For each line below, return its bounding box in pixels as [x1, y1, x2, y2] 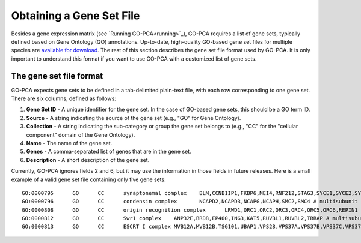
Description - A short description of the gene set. [26, 156, 150, 163]
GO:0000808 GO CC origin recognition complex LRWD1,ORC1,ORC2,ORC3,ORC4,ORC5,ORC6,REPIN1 [22, 206, 358, 213]
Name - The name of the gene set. [26, 139, 113, 146]
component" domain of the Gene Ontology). [26, 131, 135, 138]
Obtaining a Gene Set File [11, 9, 140, 22]
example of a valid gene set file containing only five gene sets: [11, 176, 166, 183]
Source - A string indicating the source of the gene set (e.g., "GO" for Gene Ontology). [26, 114, 241, 121]
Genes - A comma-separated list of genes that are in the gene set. [26, 148, 192, 155]
